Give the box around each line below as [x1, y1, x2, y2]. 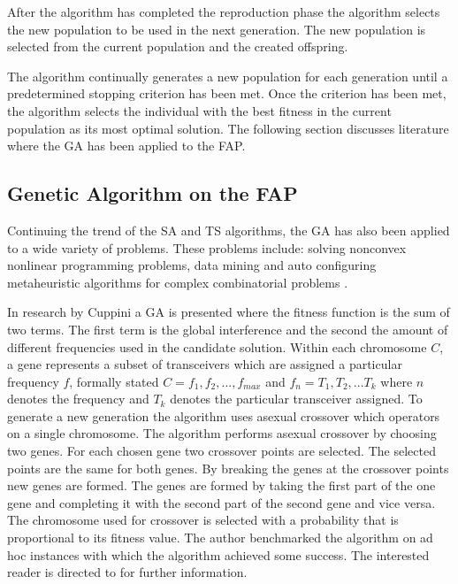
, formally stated [69, 372, 159, 390]
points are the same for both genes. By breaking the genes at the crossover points [7, 458, 449, 477]
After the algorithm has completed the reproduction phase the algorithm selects [7, 3, 440, 20]
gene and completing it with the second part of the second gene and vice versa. [7, 493, 436, 511]
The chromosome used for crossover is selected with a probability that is [7, 511, 399, 529]
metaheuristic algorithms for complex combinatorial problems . [7, 273, 348, 291]
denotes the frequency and [7, 389, 149, 408]
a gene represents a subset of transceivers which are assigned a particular [7, 355, 402, 373]
